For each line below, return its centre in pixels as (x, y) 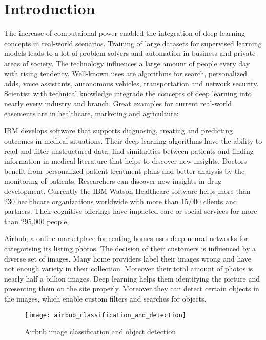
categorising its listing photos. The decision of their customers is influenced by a (130, 248)
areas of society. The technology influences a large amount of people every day (127, 63)
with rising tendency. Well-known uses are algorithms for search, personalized (126, 73)
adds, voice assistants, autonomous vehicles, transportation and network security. (131, 83)
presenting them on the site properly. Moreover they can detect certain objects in (132, 288)
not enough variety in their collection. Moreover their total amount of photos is (129, 268)
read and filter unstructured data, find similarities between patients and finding (129, 151)
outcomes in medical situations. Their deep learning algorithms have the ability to (133, 141)
